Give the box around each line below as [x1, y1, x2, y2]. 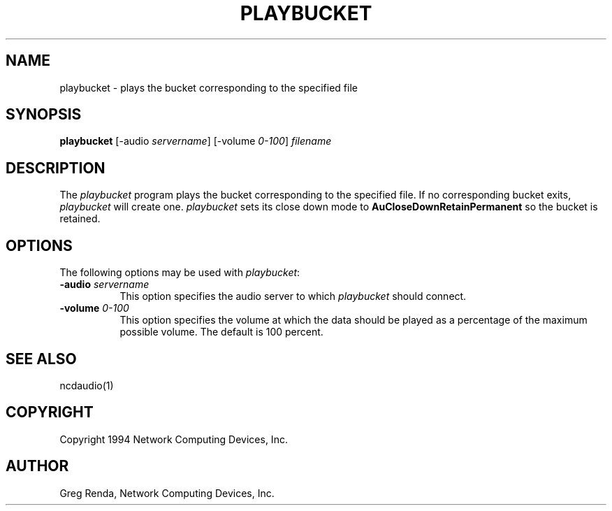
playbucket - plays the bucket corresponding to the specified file [59, 81, 358, 94]
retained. [59, 213, 101, 225]
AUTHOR [6, 457, 69, 475]
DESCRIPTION [6, 159, 105, 177]
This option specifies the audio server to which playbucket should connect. [119, 290, 467, 303]
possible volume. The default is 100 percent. [119, 326, 323, 338]
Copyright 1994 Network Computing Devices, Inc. [59, 433, 288, 445]
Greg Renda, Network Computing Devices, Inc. [59, 487, 275, 499]
